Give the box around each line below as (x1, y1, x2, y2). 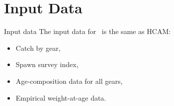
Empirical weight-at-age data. (15, 92, 106, 103)
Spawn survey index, (15, 59, 79, 70)
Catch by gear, (15, 42, 61, 53)
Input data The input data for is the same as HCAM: (4, 26, 171, 36)
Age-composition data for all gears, (15, 75, 123, 86)
